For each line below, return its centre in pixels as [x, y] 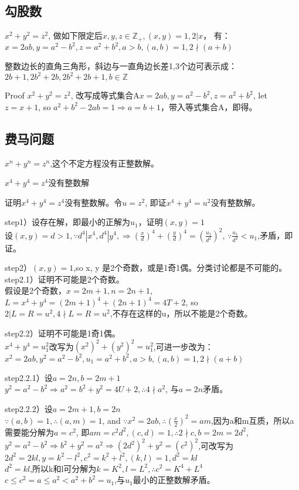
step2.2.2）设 [29, 408]
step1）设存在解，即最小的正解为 [67, 222]
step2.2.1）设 [29, 377]
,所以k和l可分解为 [63, 468]
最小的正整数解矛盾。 [174, 480]
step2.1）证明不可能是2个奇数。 [64, 279]
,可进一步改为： [183, 346]
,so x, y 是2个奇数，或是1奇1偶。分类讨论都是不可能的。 [180, 268]
